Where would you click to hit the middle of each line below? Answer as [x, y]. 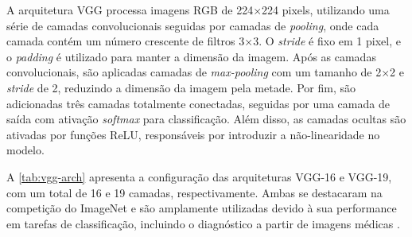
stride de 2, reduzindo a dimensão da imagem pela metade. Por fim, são [181, 87]
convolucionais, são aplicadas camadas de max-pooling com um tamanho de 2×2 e [206, 72]
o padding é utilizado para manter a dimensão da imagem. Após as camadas [191, 56]
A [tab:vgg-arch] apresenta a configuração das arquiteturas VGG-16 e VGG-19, [199, 176]
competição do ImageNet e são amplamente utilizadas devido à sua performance [202, 208]
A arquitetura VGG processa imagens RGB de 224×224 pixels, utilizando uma [198, 10]
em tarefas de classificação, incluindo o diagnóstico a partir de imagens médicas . [203, 223]
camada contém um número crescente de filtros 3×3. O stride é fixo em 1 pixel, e [204, 41]
